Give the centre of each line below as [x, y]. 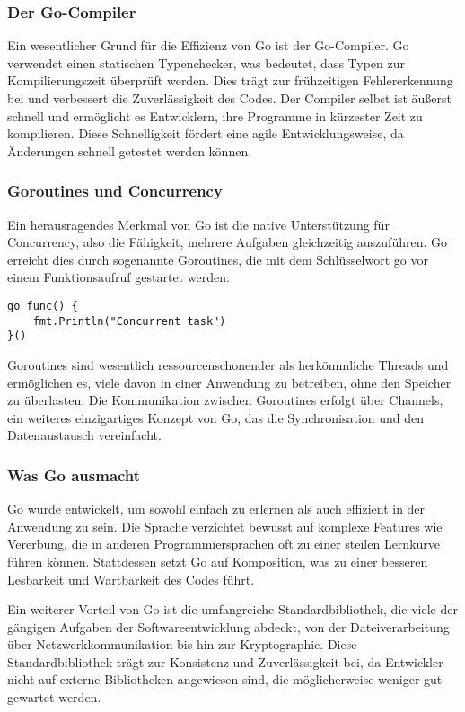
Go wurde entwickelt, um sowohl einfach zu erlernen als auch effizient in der [216, 509]
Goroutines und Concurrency [115, 191]
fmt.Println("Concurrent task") [129, 321]
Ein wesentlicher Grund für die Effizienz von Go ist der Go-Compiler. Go [208, 45]
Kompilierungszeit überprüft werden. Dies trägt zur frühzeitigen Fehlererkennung [230, 80]
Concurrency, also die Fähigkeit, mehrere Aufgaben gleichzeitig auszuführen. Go [227, 242]
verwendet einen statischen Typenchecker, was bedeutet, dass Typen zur [206, 62]
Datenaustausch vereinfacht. [84, 435]
